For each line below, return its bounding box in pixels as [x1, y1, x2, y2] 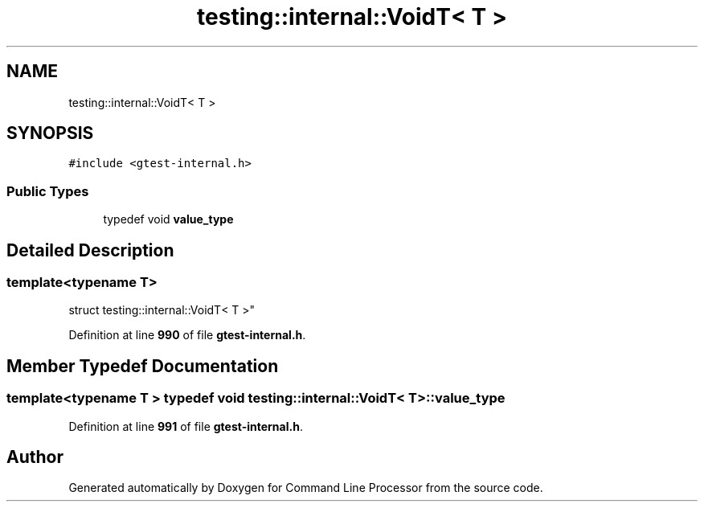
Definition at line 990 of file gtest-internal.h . [68, 328, 306, 342]
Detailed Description [6, 240, 174, 260]
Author [6, 447, 63, 468]
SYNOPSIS [6, 123, 94, 144]
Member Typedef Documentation [6, 355, 279, 376]
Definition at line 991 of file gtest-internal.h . [68, 419, 303, 433]
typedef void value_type [103, 212, 234, 227]
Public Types [6, 182, 89, 199]
